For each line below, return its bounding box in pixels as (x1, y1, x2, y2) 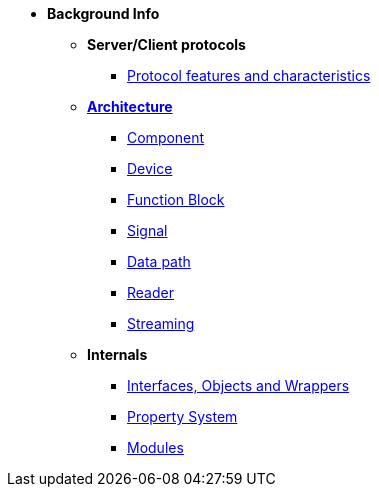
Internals (87, 346, 148, 363)
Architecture (87, 98, 173, 115)
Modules (127, 439, 184, 456)
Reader (127, 284, 174, 301)
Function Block (127, 191, 225, 208)
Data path (127, 253, 191, 270)
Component (127, 129, 205, 146)
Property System (127, 408, 238, 425)
